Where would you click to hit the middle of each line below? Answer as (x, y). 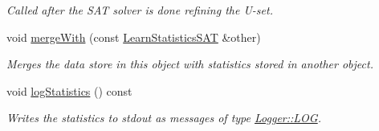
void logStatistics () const (69, 90)
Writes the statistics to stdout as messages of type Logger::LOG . (164, 118)
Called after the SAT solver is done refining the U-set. (140, 10)
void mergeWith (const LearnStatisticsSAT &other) (134, 37)
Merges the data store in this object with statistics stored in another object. (190, 64)
